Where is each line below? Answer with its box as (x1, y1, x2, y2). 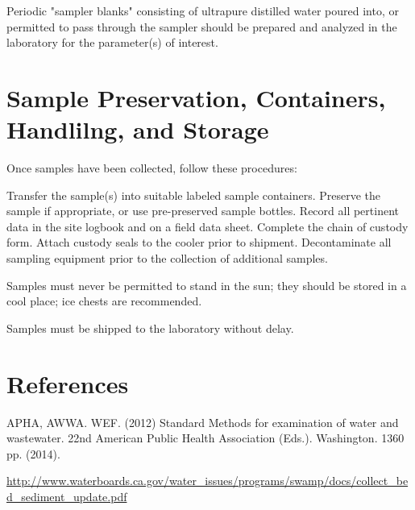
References (6, 367, 129, 400)
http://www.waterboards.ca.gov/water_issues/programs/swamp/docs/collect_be (6, 472, 409, 489)
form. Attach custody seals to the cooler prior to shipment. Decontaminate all (6, 234, 392, 251)
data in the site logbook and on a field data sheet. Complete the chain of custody (6, 218, 409, 234)
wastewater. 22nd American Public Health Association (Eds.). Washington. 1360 (6, 429, 405, 446)
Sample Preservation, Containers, (6, 81, 386, 114)
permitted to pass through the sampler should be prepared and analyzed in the (6, 18, 397, 35)
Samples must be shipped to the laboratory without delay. (6, 319, 294, 336)
